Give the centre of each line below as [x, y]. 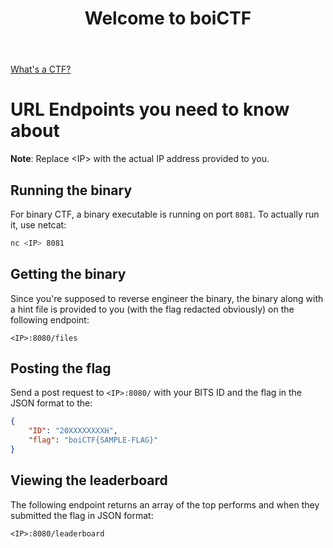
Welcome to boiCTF [168, 18]
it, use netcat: [38, 224]
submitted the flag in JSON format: [82, 515]
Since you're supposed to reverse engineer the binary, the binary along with [167, 298]
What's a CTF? [41, 69]
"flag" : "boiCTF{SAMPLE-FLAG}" [93, 440]
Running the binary [71, 190]
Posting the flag [61, 368]
